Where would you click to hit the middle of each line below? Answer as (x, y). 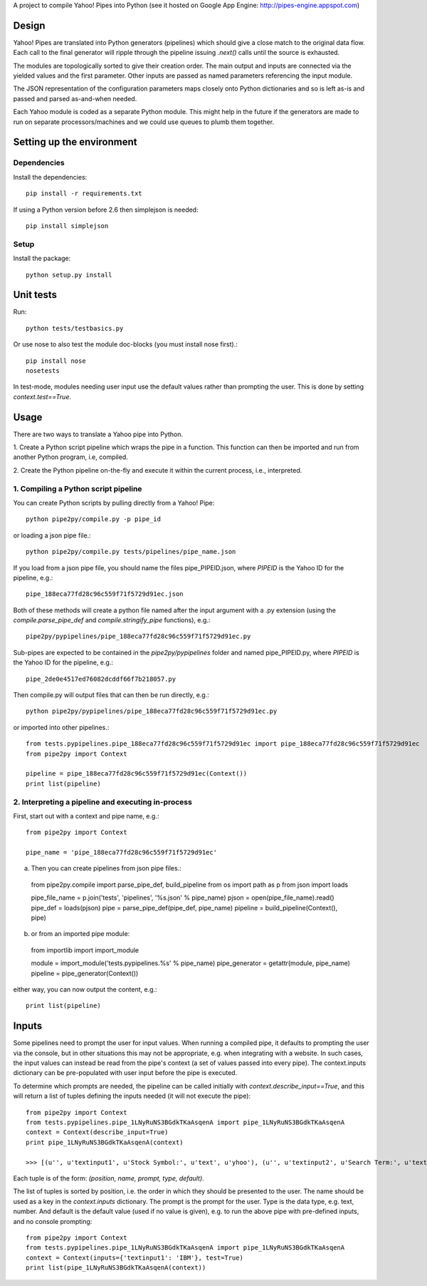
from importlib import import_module (85, 950)
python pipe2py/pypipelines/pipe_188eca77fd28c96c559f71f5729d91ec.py (152, 711)
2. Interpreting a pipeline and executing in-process (102, 802)
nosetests (43, 370)
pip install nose (56, 361)
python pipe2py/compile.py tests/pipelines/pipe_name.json (131, 552)
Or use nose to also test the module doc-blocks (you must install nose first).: (126, 344)
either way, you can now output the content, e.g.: (85, 989)
